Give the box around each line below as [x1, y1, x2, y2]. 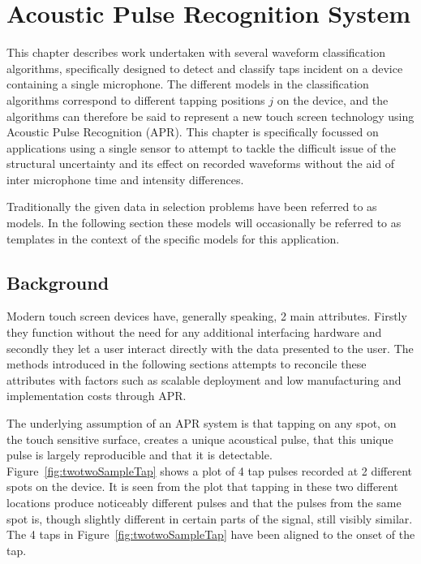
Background [6, 269, 110, 295]
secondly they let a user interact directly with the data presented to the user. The [6, 339, 414, 356]
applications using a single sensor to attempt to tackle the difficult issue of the [6, 139, 397, 156]
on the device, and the [277, 91, 389, 108]
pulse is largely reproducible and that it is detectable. [6, 446, 273, 463]
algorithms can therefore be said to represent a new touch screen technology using [6, 107, 415, 124]
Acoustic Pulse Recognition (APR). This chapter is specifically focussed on [6, 123, 379, 140]
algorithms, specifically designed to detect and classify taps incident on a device [6, 59, 403, 76]
